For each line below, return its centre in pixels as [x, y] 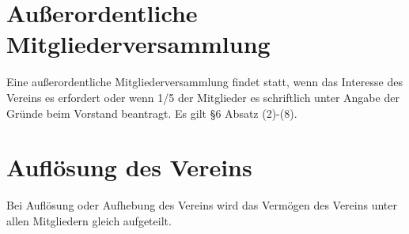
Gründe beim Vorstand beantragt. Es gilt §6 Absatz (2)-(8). [152, 113]
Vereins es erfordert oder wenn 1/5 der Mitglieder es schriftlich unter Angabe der [203, 97]
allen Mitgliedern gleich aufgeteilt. [89, 220]
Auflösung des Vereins [129, 167]
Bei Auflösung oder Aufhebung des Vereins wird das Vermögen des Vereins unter [202, 205]
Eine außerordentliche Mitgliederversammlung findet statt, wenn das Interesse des [204, 82]
